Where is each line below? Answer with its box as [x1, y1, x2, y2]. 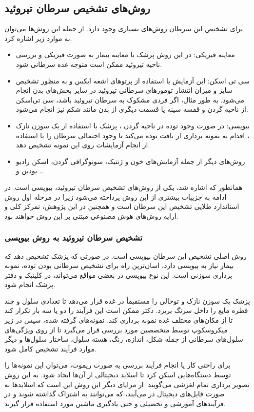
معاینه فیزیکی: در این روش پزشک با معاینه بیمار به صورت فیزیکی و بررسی [16, 49, 235, 60]
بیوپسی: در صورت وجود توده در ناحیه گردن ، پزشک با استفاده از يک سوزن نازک [16, 120, 250, 130]
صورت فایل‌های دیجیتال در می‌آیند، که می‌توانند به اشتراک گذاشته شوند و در [4, 389, 225, 399]
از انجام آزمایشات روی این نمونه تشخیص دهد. [16, 140, 150, 150]
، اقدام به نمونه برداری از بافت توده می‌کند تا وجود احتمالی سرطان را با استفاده [16, 130, 250, 140]
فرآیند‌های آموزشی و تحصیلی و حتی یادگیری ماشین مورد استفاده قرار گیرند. [4, 398, 226, 408]
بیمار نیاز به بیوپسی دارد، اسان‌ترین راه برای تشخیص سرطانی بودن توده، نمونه [4, 260, 234, 270]
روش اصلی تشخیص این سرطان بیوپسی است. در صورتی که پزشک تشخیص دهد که [4, 250, 247, 261]
